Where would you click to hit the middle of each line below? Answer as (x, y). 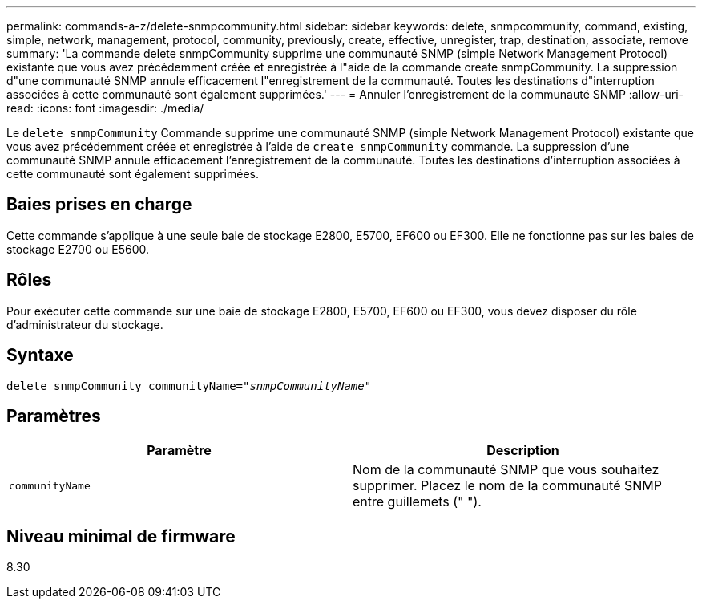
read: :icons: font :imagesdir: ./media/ (105, 108)
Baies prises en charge (99, 205)
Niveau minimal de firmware (121, 536)
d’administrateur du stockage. (85, 324)
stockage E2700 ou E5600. (78, 249)
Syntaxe (40, 355)
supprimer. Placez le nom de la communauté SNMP (507, 486)
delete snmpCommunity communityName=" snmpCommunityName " (189, 386)
